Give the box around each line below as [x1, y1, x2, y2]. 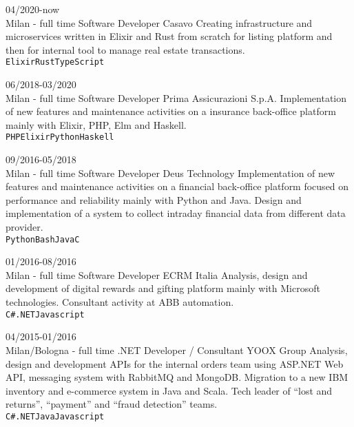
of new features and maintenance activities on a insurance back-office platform [6, 104, 336, 118]
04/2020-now [6, 2, 60, 16]
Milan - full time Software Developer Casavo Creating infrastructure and [6, 15, 313, 30]
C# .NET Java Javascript [6, 411, 105, 421]
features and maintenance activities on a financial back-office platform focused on [6, 179, 349, 194]
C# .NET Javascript [6, 309, 85, 320]
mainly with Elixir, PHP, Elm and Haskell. [6, 117, 187, 132]
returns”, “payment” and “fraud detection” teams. [6, 397, 218, 411]
